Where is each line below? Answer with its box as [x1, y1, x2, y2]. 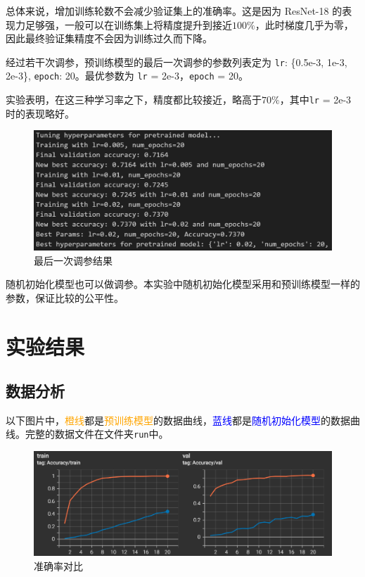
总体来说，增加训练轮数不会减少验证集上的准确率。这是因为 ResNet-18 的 [6, 4, 342, 18]
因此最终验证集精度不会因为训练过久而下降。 [6, 31, 212, 46]
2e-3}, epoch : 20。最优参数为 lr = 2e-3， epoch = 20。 [6, 68, 248, 83]
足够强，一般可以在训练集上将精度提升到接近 [25, 17, 232, 32]
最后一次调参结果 [34, 253, 113, 267]
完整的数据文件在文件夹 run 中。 [25, 426, 169, 441]
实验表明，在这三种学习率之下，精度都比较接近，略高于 [6, 92, 262, 107]
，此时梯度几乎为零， [255, 17, 354, 32]
